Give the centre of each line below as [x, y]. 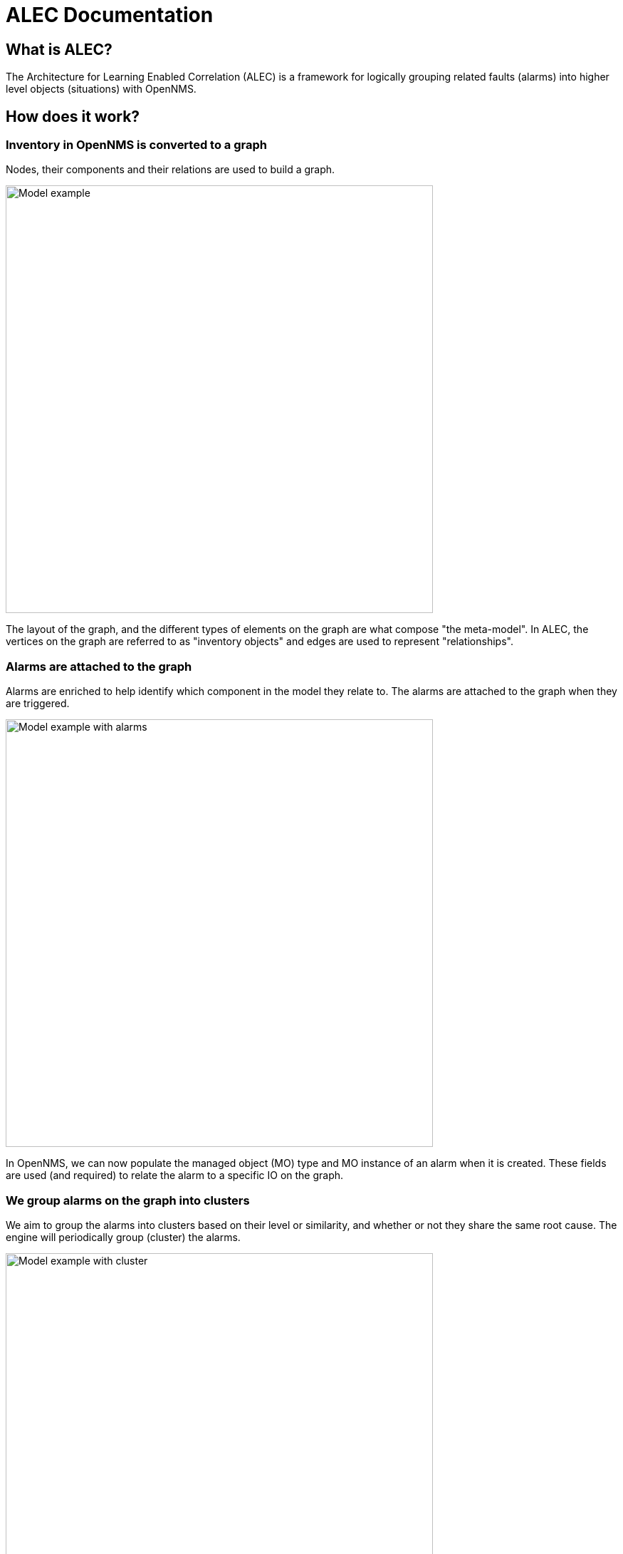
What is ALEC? [59, 49]
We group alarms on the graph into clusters [128, 1200]
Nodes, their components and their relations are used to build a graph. [171, 170]
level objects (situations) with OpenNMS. [101, 89]
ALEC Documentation [110, 15]
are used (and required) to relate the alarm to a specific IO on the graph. [175, 1175]
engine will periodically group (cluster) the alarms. [123, 1237]
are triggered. [38, 704]
